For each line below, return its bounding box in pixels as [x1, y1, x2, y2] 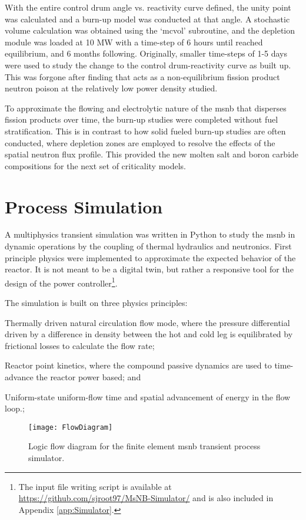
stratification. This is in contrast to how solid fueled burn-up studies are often [5, 124, 286, 137]
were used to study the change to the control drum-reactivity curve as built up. [5, 58, 291, 71]
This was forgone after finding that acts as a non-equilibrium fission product [5, 70, 280, 83]
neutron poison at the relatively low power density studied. [5, 82, 218, 94]
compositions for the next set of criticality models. [5, 159, 186, 172]
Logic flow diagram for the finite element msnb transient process [28, 440, 261, 452]
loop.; [5, 402, 25, 414]
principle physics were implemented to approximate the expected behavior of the [5, 251, 296, 264]
